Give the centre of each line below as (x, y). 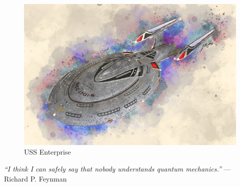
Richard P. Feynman (35, 178)
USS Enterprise (47, 152)
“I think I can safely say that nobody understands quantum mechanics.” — (117, 168)
